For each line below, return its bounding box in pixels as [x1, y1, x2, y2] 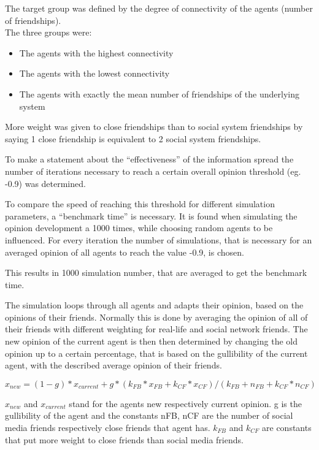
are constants [262, 421, 312, 434]
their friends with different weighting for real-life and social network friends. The [5, 322, 308, 335]
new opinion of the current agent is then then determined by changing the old [5, 335, 298, 348]
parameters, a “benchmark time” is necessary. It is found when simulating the [5, 209, 298, 222]
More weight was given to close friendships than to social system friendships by [5, 120, 303, 133]
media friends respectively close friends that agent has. [5, 421, 210, 434]
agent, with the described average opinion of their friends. [5, 359, 222, 372]
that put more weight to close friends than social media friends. [5, 433, 244, 446]
